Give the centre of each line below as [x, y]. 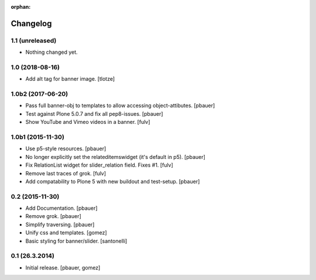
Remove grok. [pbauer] [53, 216]
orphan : [21, 7]
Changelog [31, 23]
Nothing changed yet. [52, 52]
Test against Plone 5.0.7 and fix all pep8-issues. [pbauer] [94, 113]
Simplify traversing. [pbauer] [60, 224]
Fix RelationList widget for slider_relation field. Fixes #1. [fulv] [99, 165]
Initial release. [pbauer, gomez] [63, 267]
